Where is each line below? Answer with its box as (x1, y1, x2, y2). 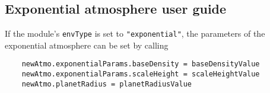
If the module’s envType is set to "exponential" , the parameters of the (5, 27, 265, 40)
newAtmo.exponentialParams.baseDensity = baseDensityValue (21, 60, 260, 69)
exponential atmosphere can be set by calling (5, 39, 169, 51)
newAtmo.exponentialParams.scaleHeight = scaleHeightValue (21, 70, 260, 79)
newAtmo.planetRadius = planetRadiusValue (21, 79, 192, 88)
